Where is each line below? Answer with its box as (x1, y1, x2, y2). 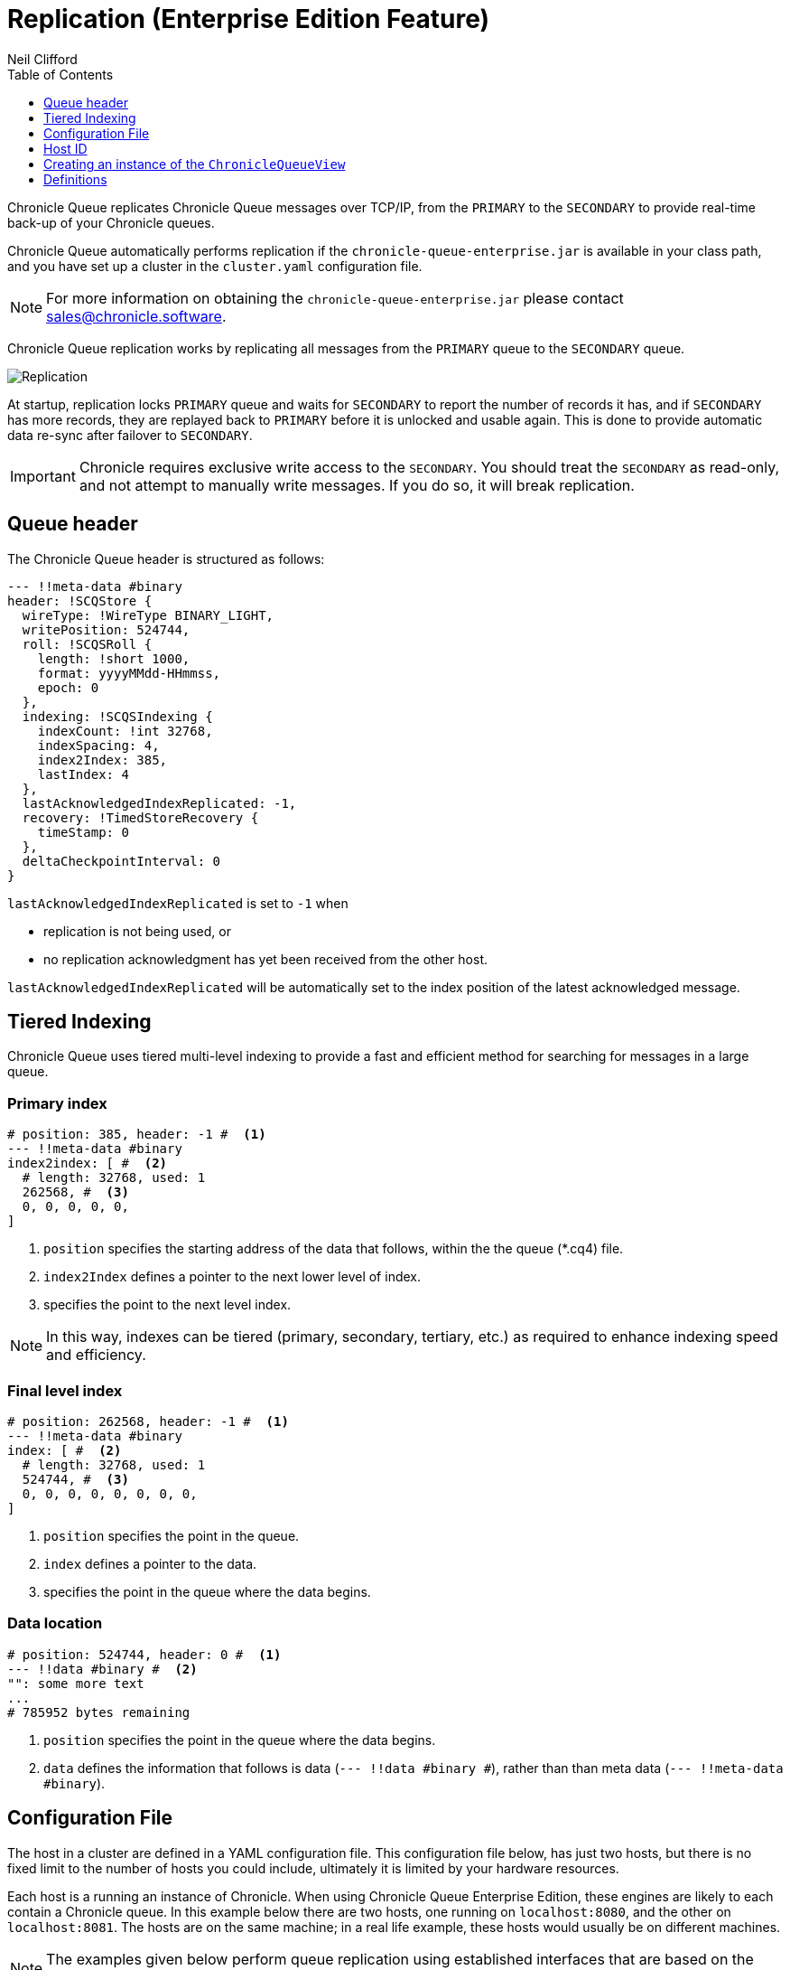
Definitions (43, 171, 107, 187)
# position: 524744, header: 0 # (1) (7, 1646, 282, 1662)
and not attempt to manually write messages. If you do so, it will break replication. (79, 475, 635, 494)
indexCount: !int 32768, (37, 723, 213, 738)
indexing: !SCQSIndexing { (22, 708, 213, 724)
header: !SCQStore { (7, 593, 153, 608)
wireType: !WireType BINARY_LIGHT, (22, 607, 274, 623)
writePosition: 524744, (22, 622, 191, 637)
